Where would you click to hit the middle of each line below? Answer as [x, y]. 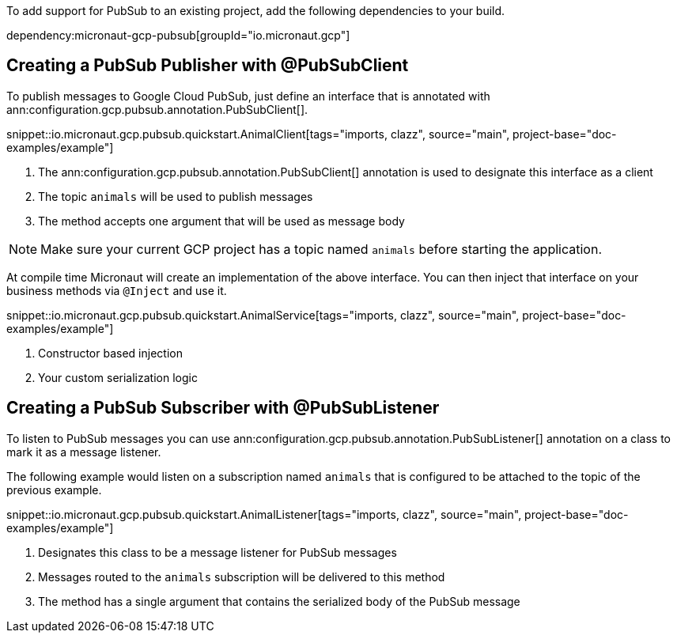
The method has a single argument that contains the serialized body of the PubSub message [279, 601]
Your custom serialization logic [118, 377]
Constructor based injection [110, 353]
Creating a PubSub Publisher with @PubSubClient [208, 66]
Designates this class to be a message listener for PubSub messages [217, 552]
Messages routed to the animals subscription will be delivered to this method [242, 577]
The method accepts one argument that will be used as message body [221, 221]
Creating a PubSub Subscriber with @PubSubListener [223, 408]
